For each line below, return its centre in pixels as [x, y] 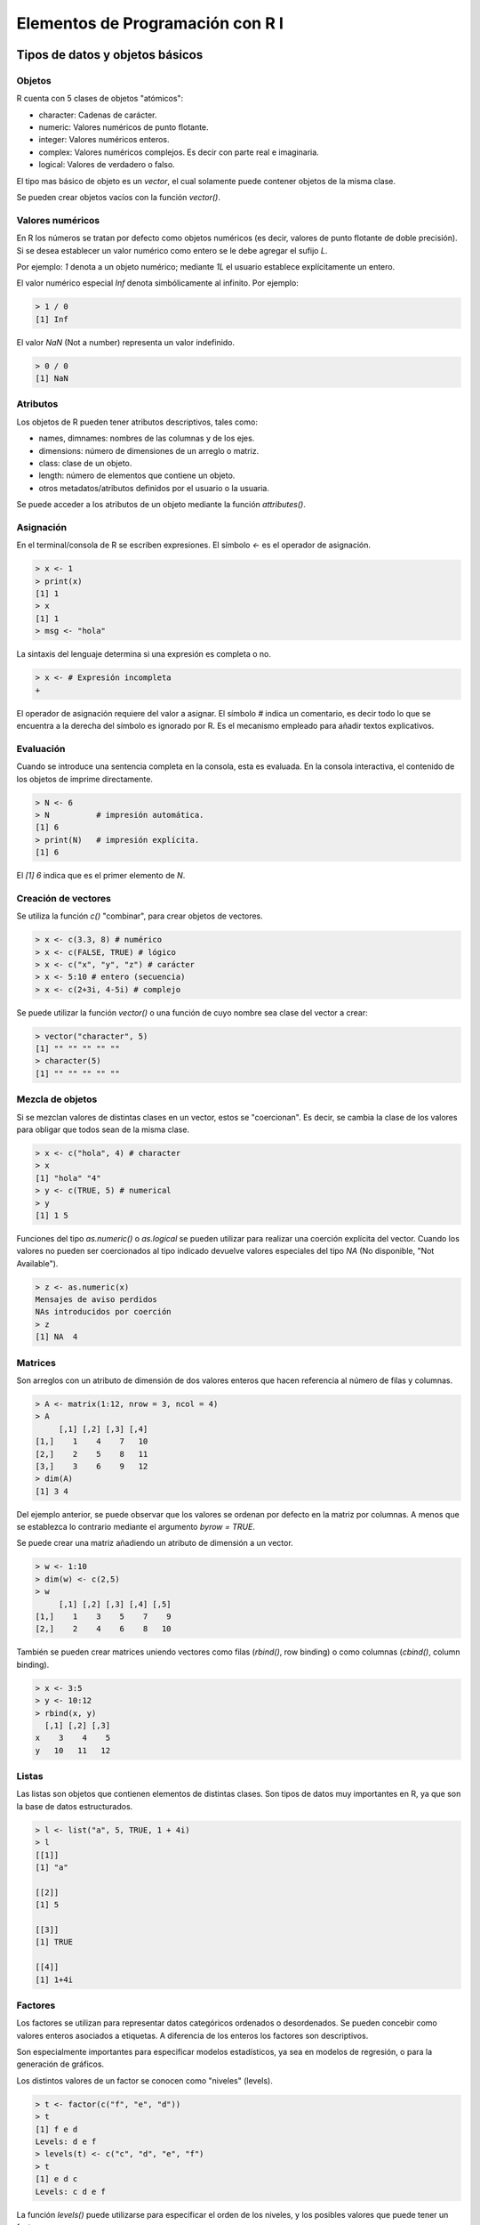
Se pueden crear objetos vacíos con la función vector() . [119, 198]
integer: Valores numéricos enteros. [104, 140]
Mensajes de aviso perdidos [96, 1300]
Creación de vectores [64, 898]
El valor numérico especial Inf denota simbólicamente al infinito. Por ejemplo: [158, 283]
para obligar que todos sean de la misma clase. [103, 1129]
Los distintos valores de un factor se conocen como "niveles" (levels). [144, 2080]
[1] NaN [52, 379]
